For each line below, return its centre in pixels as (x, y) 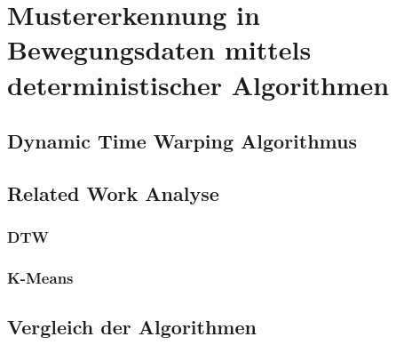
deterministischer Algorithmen (198, 84)
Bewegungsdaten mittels (159, 49)
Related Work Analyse (113, 193)
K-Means (40, 278)
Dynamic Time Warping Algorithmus (182, 141)
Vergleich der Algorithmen (132, 327)
